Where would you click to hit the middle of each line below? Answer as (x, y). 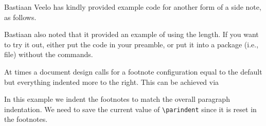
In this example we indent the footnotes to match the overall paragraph (117, 99)
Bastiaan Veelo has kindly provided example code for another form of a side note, (133, 7)
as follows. (20, 17)
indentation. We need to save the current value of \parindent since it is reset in (130, 109)
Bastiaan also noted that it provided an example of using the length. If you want (131, 34)
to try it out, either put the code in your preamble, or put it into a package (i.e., (131, 44)
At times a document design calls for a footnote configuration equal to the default (133, 71)
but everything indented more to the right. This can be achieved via (112, 82)
